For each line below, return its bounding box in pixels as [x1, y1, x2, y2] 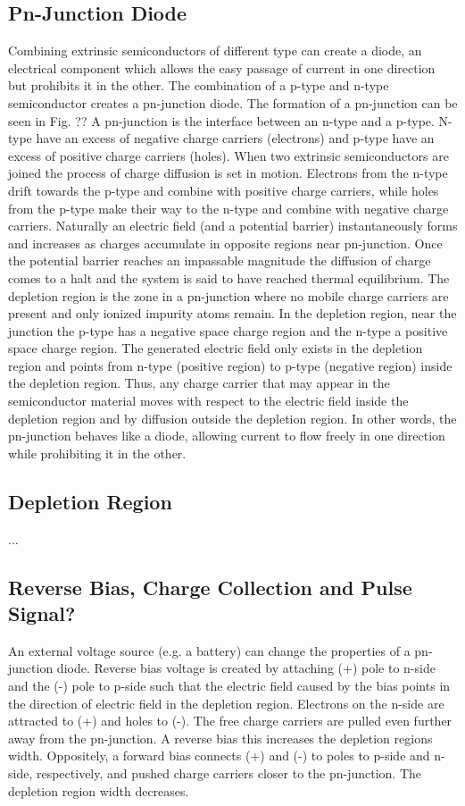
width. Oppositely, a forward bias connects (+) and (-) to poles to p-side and [8, 746, 430, 765]
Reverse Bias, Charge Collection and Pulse [8, 573, 412, 600]
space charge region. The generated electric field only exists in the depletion [8, 339, 423, 357]
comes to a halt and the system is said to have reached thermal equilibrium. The [8, 268, 450, 287]
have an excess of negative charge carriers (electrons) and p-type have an [36, 129, 435, 147]
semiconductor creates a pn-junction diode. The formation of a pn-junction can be [8, 93, 458, 112]
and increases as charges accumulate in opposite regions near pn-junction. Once [8, 233, 443, 252]
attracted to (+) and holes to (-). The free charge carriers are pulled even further [8, 711, 453, 730]
